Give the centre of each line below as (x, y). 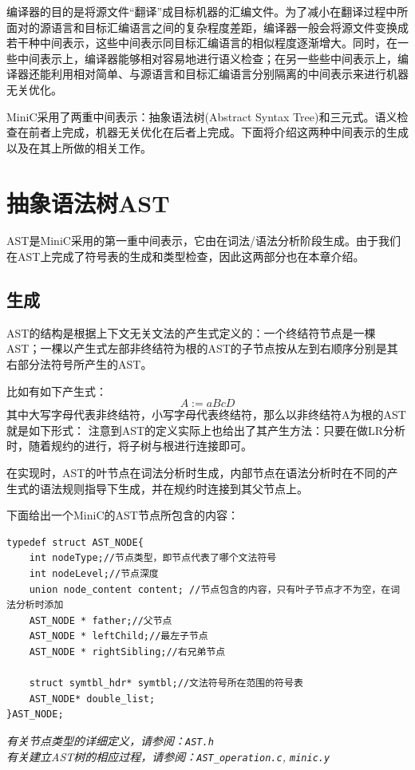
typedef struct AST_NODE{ (75, 542)
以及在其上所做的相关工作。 (79, 147)
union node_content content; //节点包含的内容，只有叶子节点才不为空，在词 (215, 589)
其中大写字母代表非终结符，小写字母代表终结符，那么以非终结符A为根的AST (206, 415)
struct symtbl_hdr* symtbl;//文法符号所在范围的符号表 (166, 683)
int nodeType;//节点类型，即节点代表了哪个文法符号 (153, 558)
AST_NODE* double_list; (92, 699)
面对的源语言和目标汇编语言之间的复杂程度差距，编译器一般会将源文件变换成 (207, 27)
